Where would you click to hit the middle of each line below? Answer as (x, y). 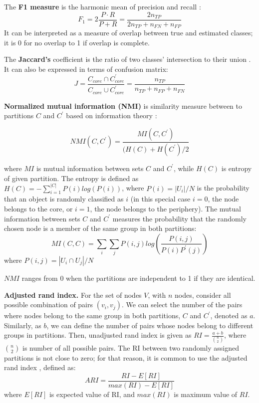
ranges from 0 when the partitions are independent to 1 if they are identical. (138, 278)
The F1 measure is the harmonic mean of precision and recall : (103, 6)
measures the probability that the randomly (179, 218)
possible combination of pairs (49, 304)
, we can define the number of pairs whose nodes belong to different (150, 325)
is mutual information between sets (90, 168)
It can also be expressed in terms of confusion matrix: (86, 69)
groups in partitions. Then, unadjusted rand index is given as (98, 335)
